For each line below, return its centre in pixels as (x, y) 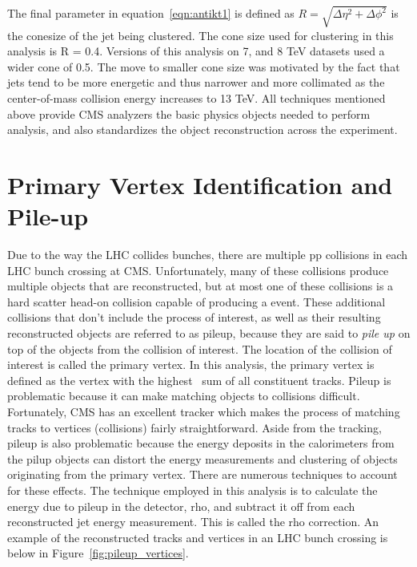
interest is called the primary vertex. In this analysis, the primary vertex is (191, 364)
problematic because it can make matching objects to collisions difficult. (184, 396)
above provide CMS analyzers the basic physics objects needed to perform (189, 113)
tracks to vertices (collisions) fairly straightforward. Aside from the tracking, (194, 427)
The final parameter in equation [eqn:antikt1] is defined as (151, 13)
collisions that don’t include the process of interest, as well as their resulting (194, 317)
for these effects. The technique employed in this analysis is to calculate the (192, 490)
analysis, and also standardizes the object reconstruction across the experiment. (202, 130)
